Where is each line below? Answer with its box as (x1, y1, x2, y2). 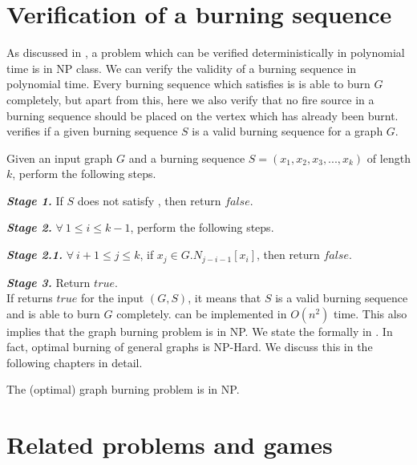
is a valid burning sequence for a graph (192, 123, 383, 139)
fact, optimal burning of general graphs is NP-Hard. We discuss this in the (6, 338, 373, 355)
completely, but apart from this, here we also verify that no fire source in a (6, 91, 374, 107)
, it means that (188, 289, 261, 306)
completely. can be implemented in (116, 305, 287, 321)
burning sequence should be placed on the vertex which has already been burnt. (6, 107, 399, 123)
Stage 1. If (6, 192, 63, 208)
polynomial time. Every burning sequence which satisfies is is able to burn (6, 75, 370, 92)
